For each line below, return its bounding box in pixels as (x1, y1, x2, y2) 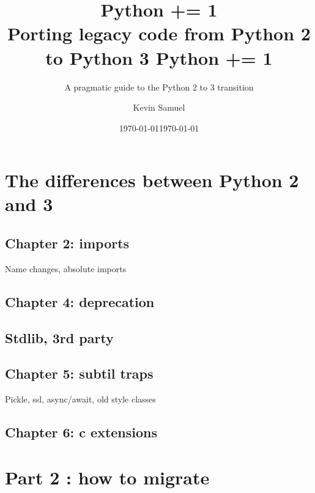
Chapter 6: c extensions (5, 423, 158, 442)
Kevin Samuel (133, 101, 185, 114)
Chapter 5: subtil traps (5, 364, 154, 383)
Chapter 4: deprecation (5, 292, 155, 311)
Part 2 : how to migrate (5, 464, 210, 489)
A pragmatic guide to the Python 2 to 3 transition (64, 80, 254, 93)
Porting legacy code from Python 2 (7, 21, 311, 46)
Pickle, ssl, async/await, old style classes (5, 393, 156, 406)
